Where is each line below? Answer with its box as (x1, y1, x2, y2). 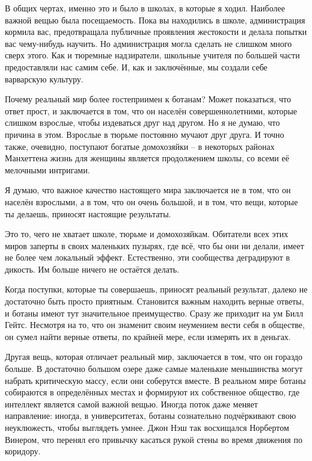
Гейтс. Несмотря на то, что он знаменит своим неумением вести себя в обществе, (5, 318, 305, 331)
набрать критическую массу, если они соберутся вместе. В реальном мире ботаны (5, 374, 306, 386)
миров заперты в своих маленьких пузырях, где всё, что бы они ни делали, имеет (5, 239, 304, 252)
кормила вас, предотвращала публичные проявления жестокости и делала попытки (5, 25, 307, 38)
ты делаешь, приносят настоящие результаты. (5, 207, 171, 220)
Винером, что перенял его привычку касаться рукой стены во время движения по (5, 433, 302, 445)
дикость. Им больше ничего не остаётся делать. (5, 262, 180, 275)
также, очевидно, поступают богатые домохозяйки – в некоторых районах (5, 140, 275, 152)
